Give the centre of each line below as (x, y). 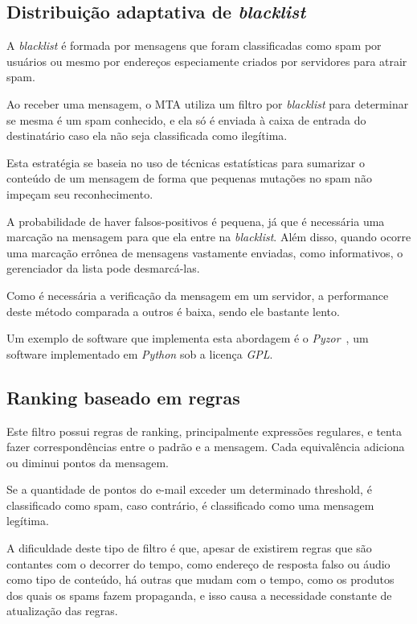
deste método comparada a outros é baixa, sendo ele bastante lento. (173, 311)
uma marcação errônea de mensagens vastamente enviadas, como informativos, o (205, 252)
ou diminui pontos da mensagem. (88, 462)
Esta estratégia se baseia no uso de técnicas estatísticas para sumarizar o (186, 162)
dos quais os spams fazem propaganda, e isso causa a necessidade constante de (199, 595)
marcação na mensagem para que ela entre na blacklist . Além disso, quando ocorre (209, 237)
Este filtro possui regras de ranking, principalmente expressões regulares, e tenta (204, 431)
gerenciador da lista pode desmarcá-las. (103, 268)
